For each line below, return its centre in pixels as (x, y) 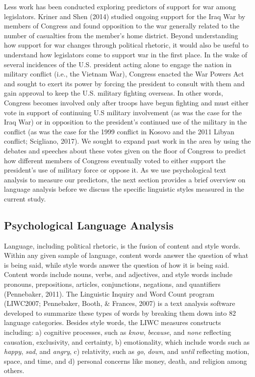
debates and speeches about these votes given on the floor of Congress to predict (125, 150)
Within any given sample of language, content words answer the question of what (126, 255)
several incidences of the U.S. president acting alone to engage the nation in (118, 64)
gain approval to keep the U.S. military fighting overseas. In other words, (114, 93)
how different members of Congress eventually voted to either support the (115, 160)
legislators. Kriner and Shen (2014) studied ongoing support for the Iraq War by (125, 16)
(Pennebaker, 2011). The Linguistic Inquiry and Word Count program (109, 293)
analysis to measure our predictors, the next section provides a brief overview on (125, 179)
